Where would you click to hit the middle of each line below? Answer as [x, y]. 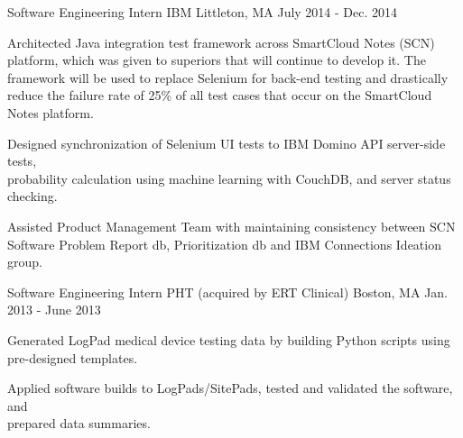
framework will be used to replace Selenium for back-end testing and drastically [228, 77]
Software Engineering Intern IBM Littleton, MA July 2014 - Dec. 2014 [203, 12]
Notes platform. [51, 112]
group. [25, 262]
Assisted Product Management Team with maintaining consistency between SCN [231, 226]
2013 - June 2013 [54, 310]
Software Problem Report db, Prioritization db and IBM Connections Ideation [224, 244]
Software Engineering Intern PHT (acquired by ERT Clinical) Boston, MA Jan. [227, 292]
